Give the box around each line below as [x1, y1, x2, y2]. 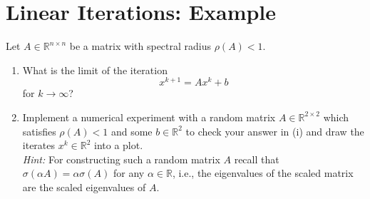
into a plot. [93, 138, 143, 153]
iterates [22, 138, 56, 153]
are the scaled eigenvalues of [22, 179, 146, 194]
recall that [234, 151, 279, 166]
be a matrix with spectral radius [69, 39, 212, 53]
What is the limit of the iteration [22, 62, 168, 77]
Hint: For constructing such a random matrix [22, 151, 220, 166]
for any [113, 165, 145, 180]
